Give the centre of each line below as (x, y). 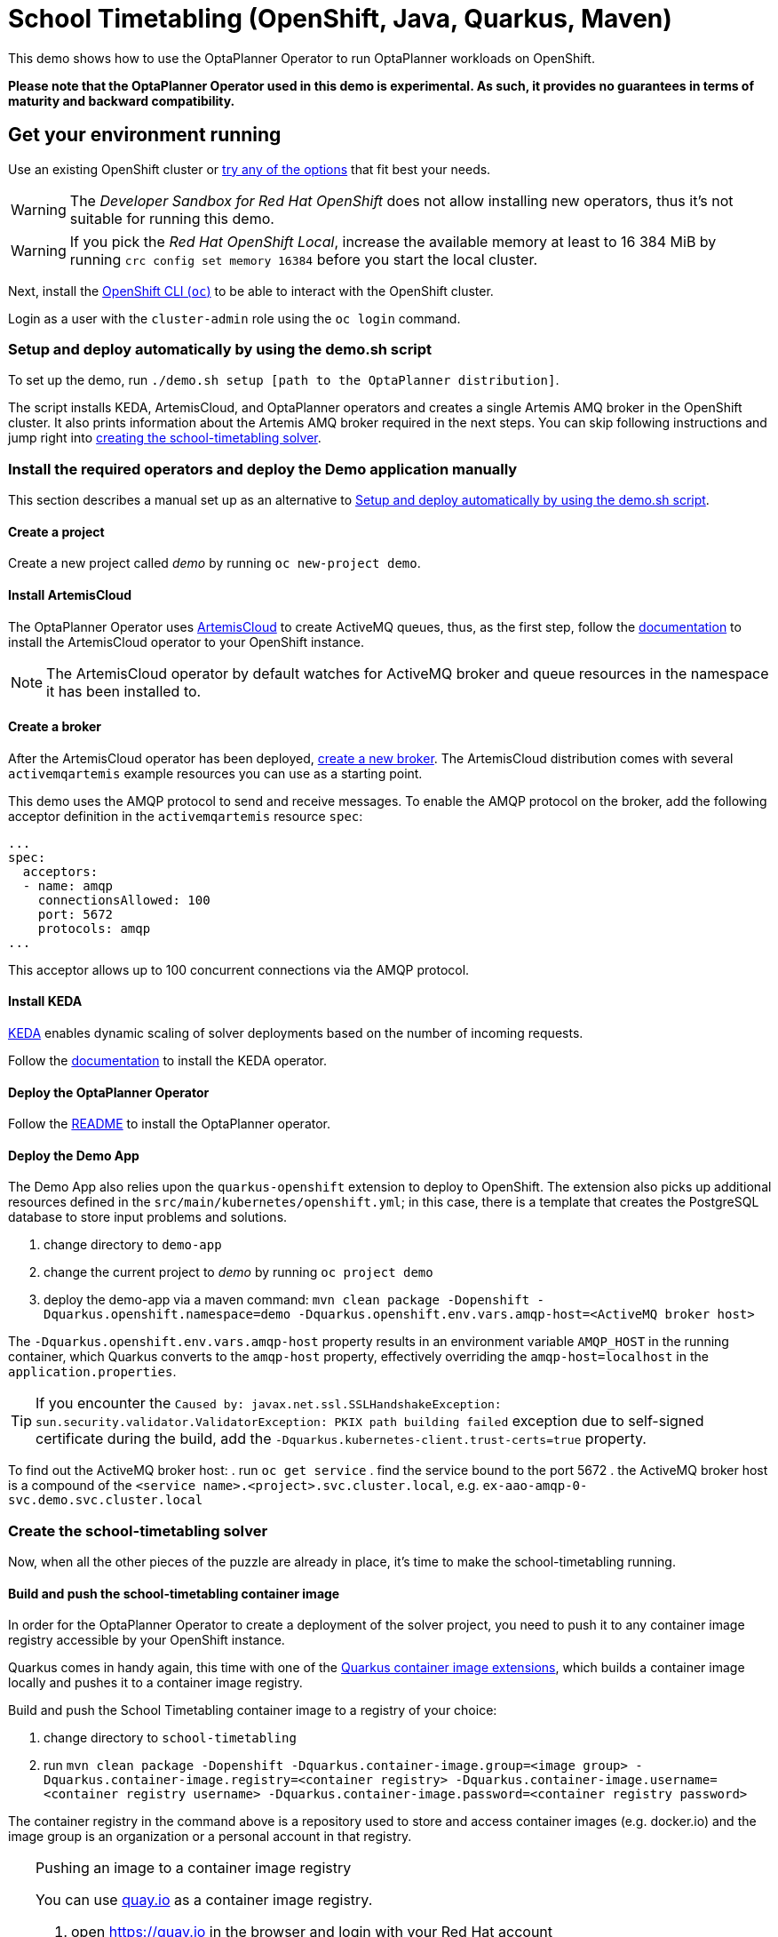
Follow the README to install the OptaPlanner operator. (170, 1124)
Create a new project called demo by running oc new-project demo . (214, 563)
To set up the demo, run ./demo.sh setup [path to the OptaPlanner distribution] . (284, 380)
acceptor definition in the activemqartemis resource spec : (186, 816)
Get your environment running (145, 135)
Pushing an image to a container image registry (194, 1868)
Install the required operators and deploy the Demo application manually (263, 469)
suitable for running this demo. (172, 218)
